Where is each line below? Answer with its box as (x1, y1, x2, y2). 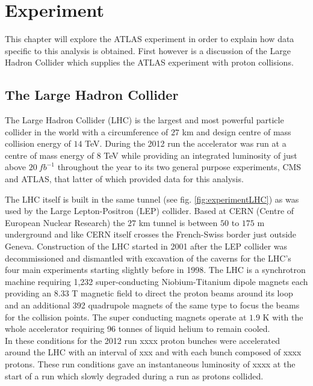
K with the (262, 310, 303, 323)
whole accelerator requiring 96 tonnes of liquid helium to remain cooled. (5, 322, 270, 335)
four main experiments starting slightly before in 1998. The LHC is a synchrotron (5, 263, 306, 276)
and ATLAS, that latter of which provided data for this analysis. (5, 173, 244, 185)
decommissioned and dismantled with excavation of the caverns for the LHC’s (5, 251, 291, 264)
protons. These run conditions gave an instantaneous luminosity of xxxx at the (5, 357, 296, 370)
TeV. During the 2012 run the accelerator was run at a (85, 137, 287, 150)
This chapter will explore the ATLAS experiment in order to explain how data (5, 32, 294, 45)
